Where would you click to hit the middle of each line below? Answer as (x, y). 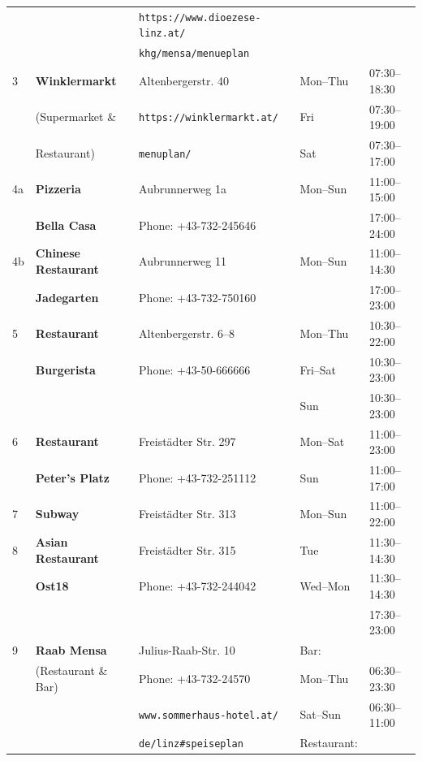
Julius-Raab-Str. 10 (187, 650)
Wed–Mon (325, 586)
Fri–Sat (318, 369)
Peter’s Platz (72, 477)
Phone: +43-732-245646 (198, 225)
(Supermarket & (76, 117)
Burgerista (65, 369)
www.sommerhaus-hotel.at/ (209, 716)
